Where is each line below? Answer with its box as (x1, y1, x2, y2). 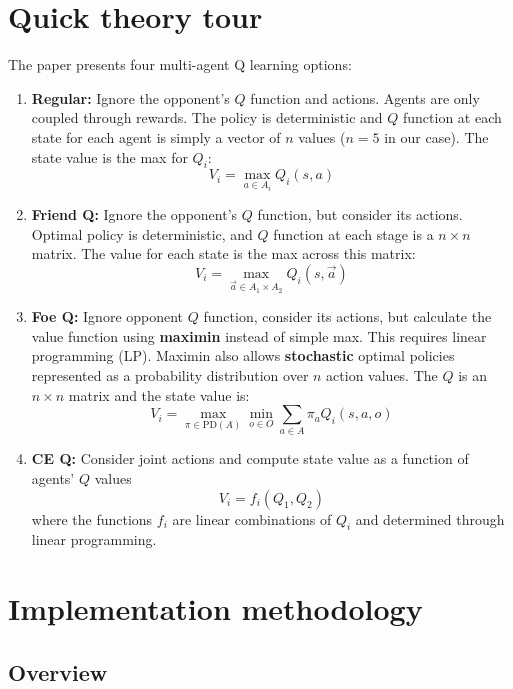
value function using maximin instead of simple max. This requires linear (31, 325, 487, 346)
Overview (8, 656, 108, 687)
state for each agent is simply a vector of (31, 126, 281, 147)
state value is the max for (31, 146, 188, 167)
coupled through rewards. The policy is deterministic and (31, 107, 383, 128)
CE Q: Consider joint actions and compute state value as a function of (31, 448, 469, 469)
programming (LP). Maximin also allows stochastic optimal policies (31, 345, 455, 366)
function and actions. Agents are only (250, 87, 480, 108)
